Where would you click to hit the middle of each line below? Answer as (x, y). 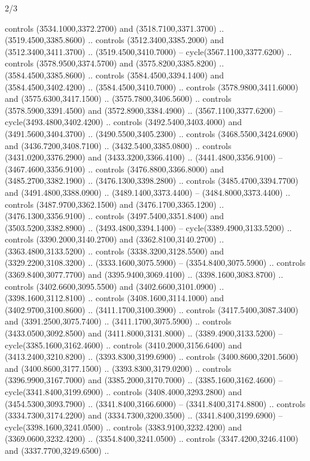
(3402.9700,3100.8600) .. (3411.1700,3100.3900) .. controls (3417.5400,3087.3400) (152, 309)
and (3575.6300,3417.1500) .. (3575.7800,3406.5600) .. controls (118, 98)
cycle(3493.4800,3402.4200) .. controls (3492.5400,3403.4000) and (124, 122)
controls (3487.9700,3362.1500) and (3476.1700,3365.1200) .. (115, 204)
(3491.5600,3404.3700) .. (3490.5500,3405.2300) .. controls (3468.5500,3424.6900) (152, 133)
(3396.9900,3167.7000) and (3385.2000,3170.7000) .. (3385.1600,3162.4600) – (144, 380)
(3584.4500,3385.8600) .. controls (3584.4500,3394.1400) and (115, 75)
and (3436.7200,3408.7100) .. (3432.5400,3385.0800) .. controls (118, 145)
